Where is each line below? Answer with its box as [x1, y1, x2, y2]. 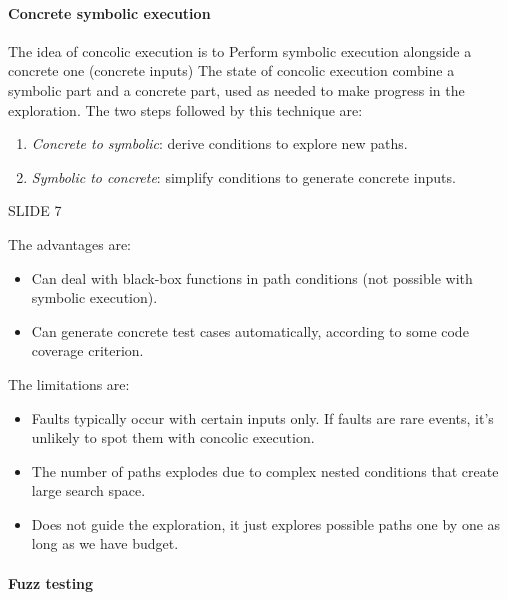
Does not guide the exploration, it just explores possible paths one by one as [31, 513, 501, 534]
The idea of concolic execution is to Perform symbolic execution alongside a [8, 40, 472, 61]
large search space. [31, 480, 146, 501]
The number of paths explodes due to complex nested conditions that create [31, 460, 499, 481]
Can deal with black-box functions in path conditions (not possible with [31, 267, 473, 288]
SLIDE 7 [8, 200, 62, 221]
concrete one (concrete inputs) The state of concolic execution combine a [8, 60, 455, 81]
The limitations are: [8, 373, 130, 394]
